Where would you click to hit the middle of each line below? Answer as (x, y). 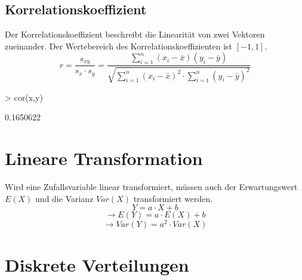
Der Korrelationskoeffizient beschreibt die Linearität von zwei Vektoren (135, 34)
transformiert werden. (173, 198)
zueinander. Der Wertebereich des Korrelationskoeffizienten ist (118, 46)
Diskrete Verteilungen (97, 264)
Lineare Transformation (104, 158)
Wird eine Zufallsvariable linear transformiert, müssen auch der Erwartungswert (151, 187)
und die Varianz (64, 198)
